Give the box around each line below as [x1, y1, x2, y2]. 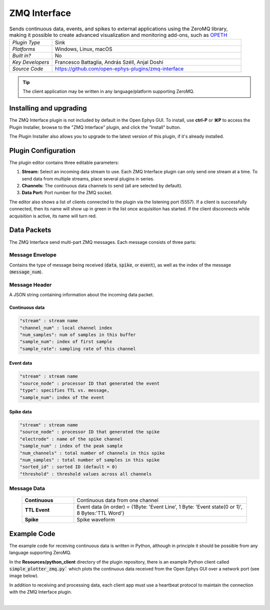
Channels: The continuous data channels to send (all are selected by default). [21, 183, 182, 189]
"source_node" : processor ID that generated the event [19, 380, 160, 386]
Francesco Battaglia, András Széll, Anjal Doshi [54, 58, 163, 65]
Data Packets [9, 226, 51, 234]
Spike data [9, 409, 32, 415]
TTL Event [24, 507, 50, 514]
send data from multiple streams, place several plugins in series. [21, 175, 154, 182]
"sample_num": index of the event [19, 395, 104, 400]
